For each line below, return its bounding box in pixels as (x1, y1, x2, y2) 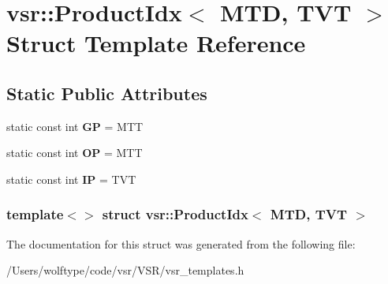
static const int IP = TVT (6, 170, 136, 187)
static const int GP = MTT (6, 118, 144, 134)
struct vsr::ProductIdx (102, 204, 248, 224)
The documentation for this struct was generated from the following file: (6, 235, 356, 252)
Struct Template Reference (6, 27, 306, 59)
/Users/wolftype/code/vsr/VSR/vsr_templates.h (6, 262, 244, 278)
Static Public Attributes (6, 80, 207, 105)
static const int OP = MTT (6, 144, 143, 161)
